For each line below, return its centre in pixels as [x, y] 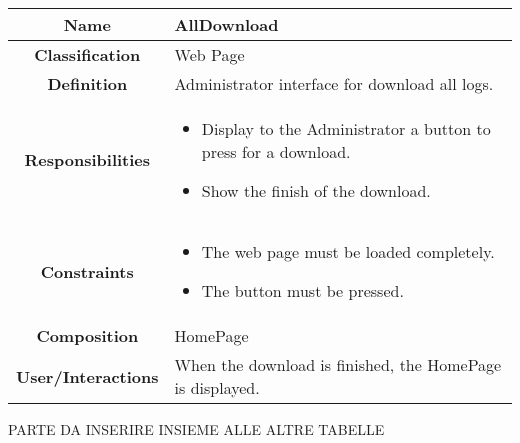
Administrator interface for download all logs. [334, 83]
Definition [87, 83]
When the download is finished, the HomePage [338, 364]
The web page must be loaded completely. [348, 251]
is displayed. [217, 387]
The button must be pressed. [302, 290]
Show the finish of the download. [316, 190]
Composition [87, 335]
